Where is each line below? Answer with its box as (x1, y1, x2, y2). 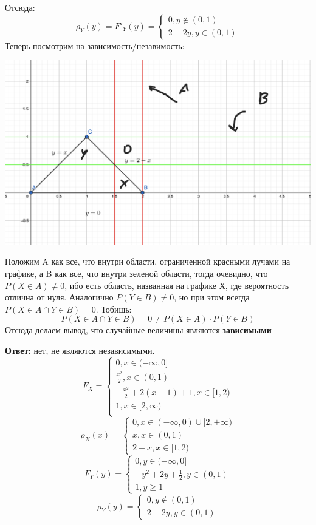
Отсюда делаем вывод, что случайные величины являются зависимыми (5, 323, 272, 336)
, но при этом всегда (174, 291, 250, 303)
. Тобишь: (95, 302, 132, 315)
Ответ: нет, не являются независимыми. (5, 344, 155, 357)
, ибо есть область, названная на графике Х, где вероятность (64, 279, 289, 291)
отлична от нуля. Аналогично (5, 291, 114, 303)
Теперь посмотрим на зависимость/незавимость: (5, 39, 185, 52)
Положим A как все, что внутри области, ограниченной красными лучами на (5, 255, 290, 268)
